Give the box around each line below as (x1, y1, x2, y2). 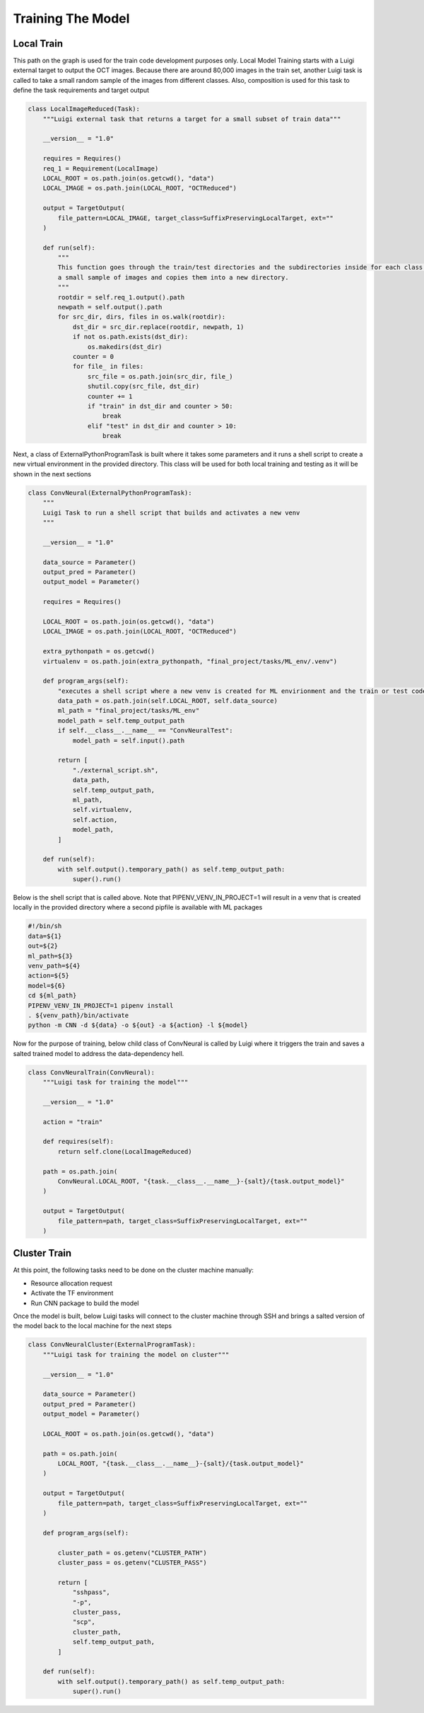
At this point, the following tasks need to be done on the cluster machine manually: (13, 1266, 254, 1274)
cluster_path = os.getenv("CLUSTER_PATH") (57, 1549, 208, 1557)
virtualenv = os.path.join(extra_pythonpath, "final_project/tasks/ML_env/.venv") (42, 657, 338, 665)
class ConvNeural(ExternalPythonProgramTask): (28, 488, 192, 497)
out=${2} (28, 942, 59, 950)
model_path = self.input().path (72, 736, 185, 745)
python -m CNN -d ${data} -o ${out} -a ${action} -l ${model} (28, 1021, 248, 1029)
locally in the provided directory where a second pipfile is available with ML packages (13, 903, 263, 912)
